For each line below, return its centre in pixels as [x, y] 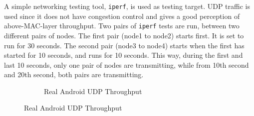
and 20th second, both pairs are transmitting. [74, 74]
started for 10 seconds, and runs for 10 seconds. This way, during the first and [124, 55]
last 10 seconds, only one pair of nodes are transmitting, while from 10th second [127, 64]
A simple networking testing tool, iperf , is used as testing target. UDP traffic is [127, 6]
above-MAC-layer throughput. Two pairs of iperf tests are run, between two [122, 26]
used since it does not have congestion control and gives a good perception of [122, 16]
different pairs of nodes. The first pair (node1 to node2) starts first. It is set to [124, 35]
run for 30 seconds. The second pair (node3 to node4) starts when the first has [124, 45]
